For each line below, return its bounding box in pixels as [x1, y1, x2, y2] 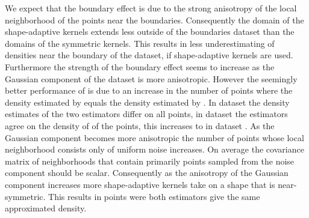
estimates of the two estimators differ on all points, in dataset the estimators [5, 107, 288, 120]
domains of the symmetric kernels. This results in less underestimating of [5, 37, 275, 49]
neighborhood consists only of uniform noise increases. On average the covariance [5, 143, 304, 156]
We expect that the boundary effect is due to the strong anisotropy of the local [5, 2, 297, 14]
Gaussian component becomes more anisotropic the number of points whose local [5, 131, 304, 144]
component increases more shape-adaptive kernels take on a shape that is [5, 178, 275, 190]
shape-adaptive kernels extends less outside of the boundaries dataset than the [5, 25, 295, 38]
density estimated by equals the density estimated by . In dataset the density [5, 95, 290, 108]
